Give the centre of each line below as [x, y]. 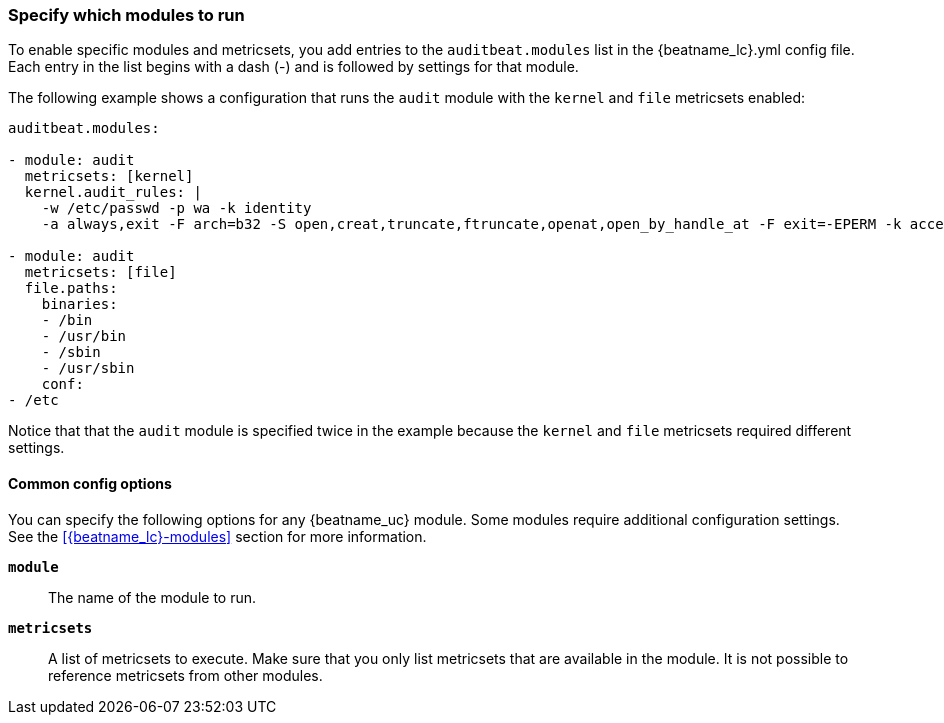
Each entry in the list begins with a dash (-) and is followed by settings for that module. [293, 67]
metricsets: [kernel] [109, 176]
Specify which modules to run [126, 15]
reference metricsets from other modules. [185, 675]
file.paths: [71, 288]
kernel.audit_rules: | [113, 192]
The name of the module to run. [152, 597]
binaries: [79, 304]
